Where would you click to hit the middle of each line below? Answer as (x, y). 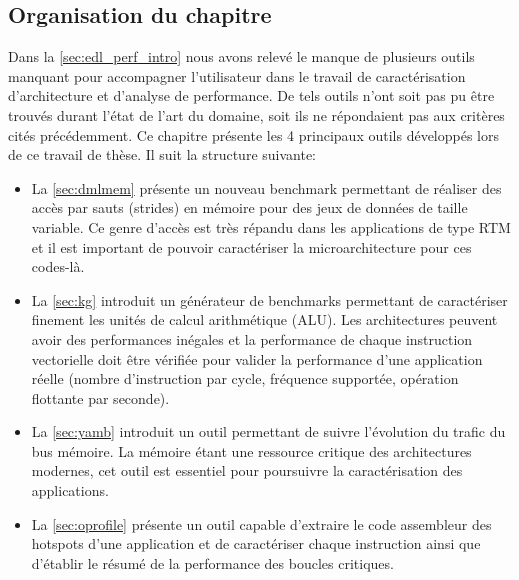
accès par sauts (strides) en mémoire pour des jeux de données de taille (249, 207)
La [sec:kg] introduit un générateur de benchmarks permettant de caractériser (269, 299)
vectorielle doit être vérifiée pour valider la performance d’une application (257, 358)
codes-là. (58, 266)
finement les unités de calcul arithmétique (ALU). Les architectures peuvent (264, 319)
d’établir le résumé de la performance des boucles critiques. (212, 562)
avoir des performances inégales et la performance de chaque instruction (252, 338)
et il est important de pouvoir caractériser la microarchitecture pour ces (251, 246)
